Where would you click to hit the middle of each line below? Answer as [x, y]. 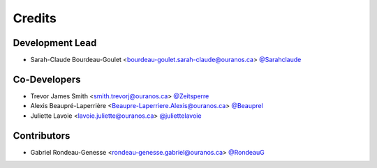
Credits [35, 18]
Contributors [42, 136]
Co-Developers [47, 79]
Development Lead [55, 43]
